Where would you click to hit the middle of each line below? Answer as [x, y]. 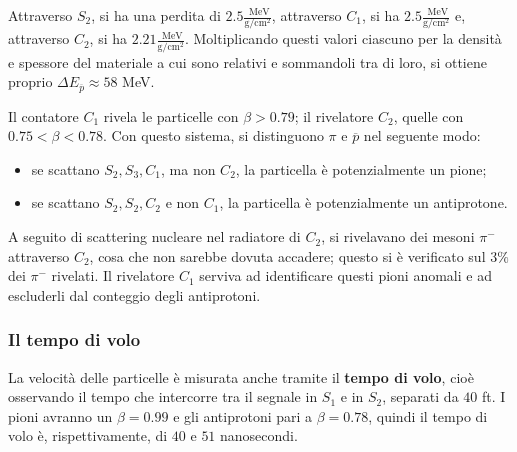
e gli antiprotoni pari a [243, 415]
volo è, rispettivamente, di [88, 435]
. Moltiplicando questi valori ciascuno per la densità [343, 38]
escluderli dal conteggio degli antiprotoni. [134, 294]
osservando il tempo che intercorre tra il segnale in [163, 396]
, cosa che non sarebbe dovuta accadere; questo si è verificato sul [287, 255]
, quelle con [428, 115]
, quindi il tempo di [428, 415]
